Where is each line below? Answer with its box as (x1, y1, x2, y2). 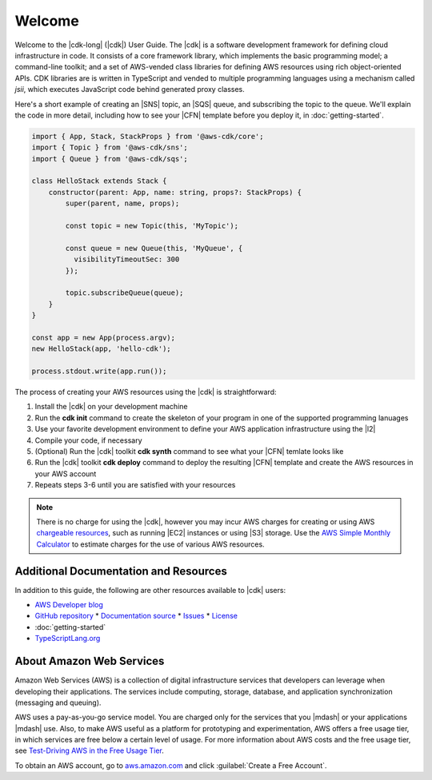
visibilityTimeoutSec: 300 (73, 255, 180, 264)
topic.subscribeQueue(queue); (65, 289, 184, 297)
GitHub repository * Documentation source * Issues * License (34, 611, 238, 621)
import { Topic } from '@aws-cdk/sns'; (31, 143, 188, 152)
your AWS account (34, 468, 97, 479)
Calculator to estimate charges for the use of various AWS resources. (36, 539, 265, 549)
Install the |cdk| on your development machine (34, 402, 188, 412)
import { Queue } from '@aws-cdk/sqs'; (31, 154, 188, 163)
